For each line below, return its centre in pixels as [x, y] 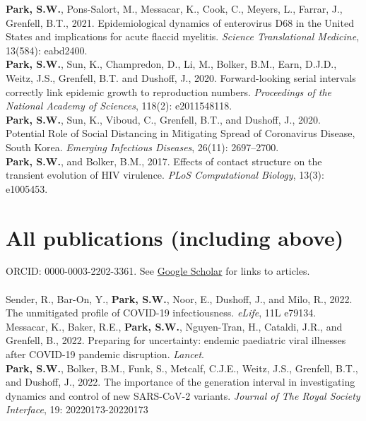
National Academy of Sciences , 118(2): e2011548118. [119, 106]
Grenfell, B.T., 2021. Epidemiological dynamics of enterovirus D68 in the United [180, 22]
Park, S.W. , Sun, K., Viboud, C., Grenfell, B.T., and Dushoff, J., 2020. [163, 119]
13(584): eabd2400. [47, 50]
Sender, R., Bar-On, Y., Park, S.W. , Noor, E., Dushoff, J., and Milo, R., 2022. [179, 298]
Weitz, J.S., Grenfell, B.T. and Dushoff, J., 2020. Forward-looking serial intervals [181, 77]
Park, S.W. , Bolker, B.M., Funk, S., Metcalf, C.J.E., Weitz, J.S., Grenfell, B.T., [182, 368]
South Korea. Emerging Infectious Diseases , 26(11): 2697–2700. [142, 147]
